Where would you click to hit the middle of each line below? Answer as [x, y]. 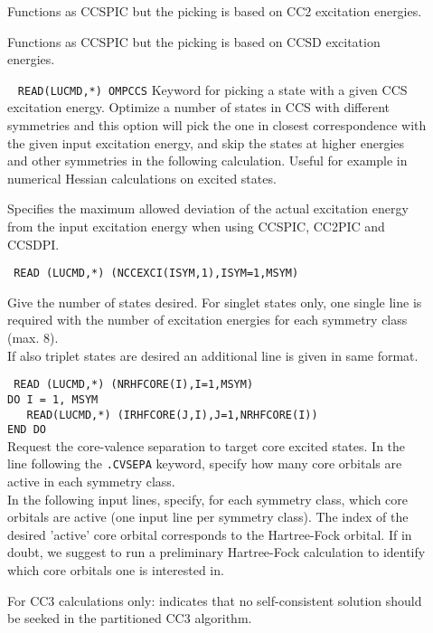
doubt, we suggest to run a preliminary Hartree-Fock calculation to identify [216, 552]
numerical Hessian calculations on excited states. [142, 178]
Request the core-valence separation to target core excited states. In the [207, 445]
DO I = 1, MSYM [53, 399]
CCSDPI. [33, 244]
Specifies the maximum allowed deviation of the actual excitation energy [208, 208]
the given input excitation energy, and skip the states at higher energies [206, 142]
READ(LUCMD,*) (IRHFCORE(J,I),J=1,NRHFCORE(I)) [172, 415]
